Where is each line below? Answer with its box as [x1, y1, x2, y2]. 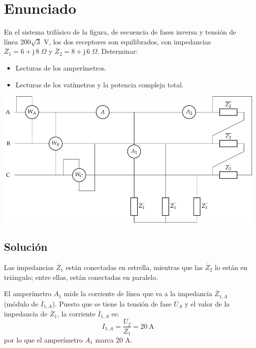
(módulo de [4, 298, 38, 309]
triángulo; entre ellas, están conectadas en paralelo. [4, 271, 158, 282]
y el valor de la [185, 298, 230, 309]
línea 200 [4, 36, 31, 46]
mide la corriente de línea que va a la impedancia [64, 288, 212, 299]
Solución [4, 239, 48, 254]
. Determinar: [97, 46, 138, 56]
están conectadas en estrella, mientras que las [65, 262, 203, 272]
